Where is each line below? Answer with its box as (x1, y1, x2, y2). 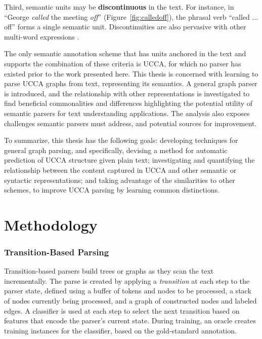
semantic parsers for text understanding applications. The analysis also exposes (4, 107, 250, 118)
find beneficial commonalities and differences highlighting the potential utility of (4, 98, 253, 108)
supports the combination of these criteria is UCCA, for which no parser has (4, 58, 241, 68)
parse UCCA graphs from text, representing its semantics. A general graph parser (4, 78, 257, 89)
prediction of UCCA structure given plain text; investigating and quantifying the (4, 155, 255, 165)
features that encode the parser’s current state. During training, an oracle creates (4, 315, 256, 326)
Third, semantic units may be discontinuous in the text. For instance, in (4, 2, 234, 12)
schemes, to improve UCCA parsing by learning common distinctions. (4, 184, 220, 195)
